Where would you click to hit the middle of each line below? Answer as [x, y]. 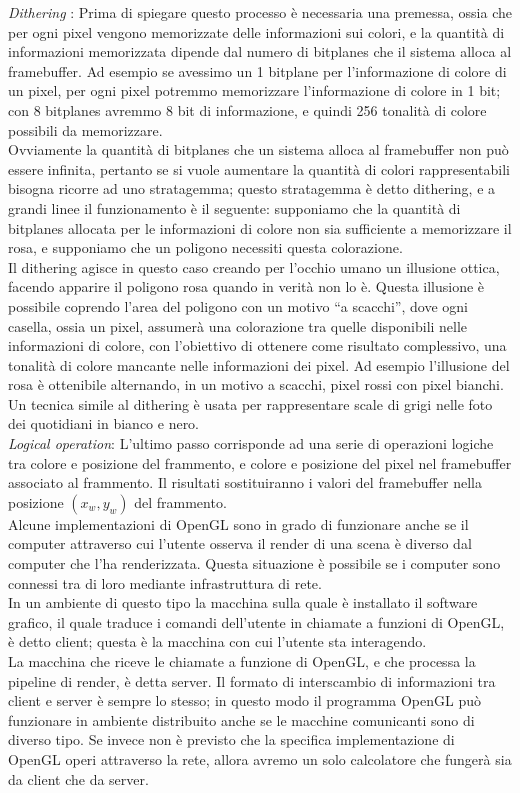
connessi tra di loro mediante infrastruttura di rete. [165, 582]
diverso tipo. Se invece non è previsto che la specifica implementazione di [231, 739]
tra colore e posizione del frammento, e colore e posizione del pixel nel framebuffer [260, 462]
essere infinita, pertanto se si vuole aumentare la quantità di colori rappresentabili [259, 168]
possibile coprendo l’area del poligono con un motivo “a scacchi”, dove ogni [238, 305]
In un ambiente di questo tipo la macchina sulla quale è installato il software [243, 602]
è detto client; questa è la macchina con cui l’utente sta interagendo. [217, 641]
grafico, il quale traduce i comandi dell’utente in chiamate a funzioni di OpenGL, [256, 621]
